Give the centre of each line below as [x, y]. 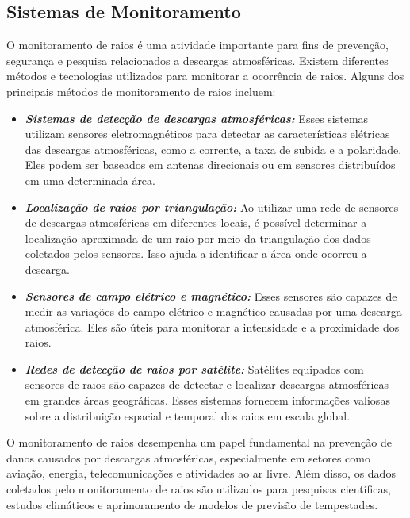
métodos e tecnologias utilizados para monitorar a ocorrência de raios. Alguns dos [205, 76]
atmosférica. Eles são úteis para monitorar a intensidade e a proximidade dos [212, 326]
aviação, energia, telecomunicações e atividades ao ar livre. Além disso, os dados [201, 473]
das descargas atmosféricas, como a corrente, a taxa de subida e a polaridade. [213, 149]
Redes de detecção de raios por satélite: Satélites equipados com [194, 368]
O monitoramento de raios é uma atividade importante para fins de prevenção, [197, 45]
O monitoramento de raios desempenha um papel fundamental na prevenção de [199, 442]
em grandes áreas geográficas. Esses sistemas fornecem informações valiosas [207, 400]
